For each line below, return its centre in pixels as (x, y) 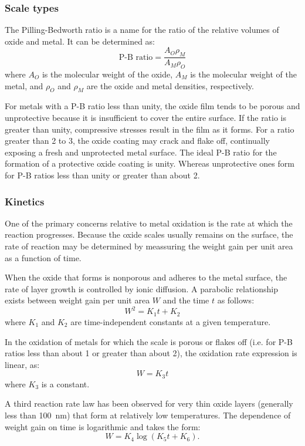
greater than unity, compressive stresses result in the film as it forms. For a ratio (150, 129)
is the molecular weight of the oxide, (107, 74)
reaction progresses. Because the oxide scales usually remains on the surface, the (149, 234)
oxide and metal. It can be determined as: (80, 41)
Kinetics (25, 201)
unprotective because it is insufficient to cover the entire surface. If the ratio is (146, 118)
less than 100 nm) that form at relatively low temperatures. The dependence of (148, 415)
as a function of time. (43, 257)
